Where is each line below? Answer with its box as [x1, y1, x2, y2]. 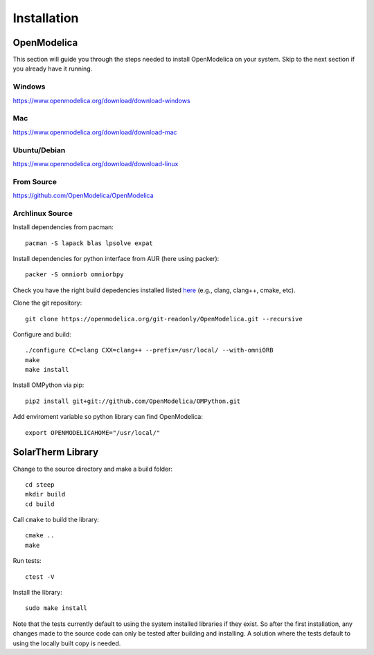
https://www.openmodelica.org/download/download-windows [12, 96, 190, 105]
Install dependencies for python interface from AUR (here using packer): [12, 254, 220, 262]
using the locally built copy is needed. [12, 639, 121, 647]
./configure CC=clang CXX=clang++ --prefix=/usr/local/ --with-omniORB [25, 346, 274, 355]
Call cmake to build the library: [12, 516, 100, 524]
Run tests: [12, 557, 42, 565]
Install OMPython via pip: [12, 381, 84, 389]
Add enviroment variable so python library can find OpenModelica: [12, 413, 204, 421]
